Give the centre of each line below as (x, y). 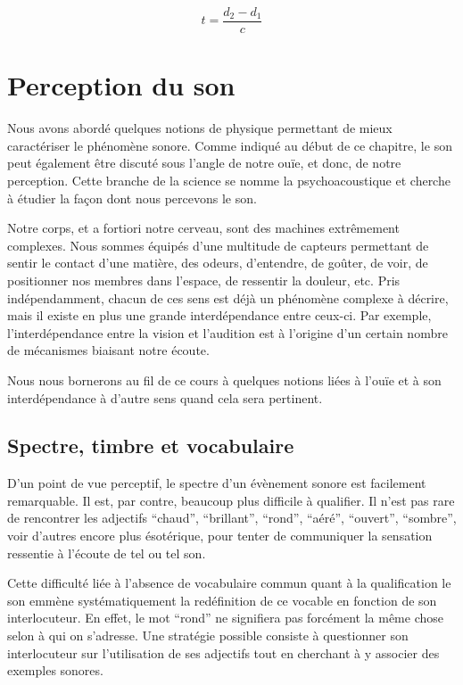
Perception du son (121, 85)
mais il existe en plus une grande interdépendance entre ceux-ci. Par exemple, (219, 315)
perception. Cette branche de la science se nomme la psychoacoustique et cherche (229, 180)
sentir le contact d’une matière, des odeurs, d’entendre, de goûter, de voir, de (218, 263)
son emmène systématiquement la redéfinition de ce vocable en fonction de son (222, 600)
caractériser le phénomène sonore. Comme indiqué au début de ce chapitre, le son (230, 145)
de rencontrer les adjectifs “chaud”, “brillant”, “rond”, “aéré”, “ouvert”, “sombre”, (232, 518)
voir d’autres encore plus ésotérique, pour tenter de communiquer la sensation (220, 536)
